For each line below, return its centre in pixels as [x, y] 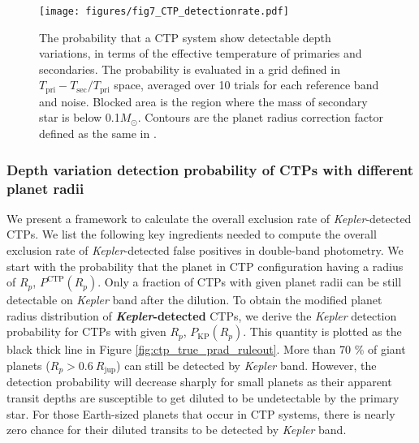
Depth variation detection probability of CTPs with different [210, 169]
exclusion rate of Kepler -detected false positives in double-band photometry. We [205, 250]
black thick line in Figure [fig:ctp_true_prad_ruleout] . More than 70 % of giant [206, 349]
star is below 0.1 [80, 117]
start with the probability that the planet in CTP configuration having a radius [205, 266]
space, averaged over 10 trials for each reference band [246, 85]
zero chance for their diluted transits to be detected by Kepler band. [177, 430]
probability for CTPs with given [86, 331]
